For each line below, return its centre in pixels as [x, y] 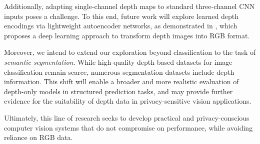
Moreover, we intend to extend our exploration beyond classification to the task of [130, 52]
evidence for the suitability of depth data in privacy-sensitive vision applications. [128, 101]
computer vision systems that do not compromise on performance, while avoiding [128, 127]
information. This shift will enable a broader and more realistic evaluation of [121, 81]
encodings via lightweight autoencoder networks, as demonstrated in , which [121, 26]
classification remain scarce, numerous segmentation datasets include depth [119, 72]
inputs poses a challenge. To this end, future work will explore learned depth [121, 16]
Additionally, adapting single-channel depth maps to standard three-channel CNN [129, 6]
